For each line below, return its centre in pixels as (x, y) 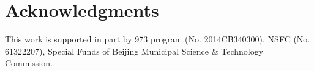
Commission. (29, 63)
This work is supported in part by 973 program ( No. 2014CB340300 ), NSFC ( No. (158, 39)
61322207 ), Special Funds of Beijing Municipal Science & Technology (134, 51)
